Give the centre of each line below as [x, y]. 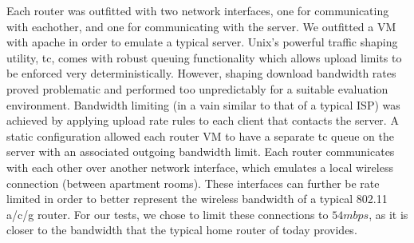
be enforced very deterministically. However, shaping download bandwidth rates [201, 73]
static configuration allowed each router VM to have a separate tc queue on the [200, 135]
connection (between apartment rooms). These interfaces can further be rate [193, 183]
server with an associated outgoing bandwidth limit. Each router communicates [201, 151]
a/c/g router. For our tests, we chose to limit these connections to [168, 214]
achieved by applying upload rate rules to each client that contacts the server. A [203, 120]
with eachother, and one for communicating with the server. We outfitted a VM [201, 26]
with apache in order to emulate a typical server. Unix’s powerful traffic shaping [202, 42]
